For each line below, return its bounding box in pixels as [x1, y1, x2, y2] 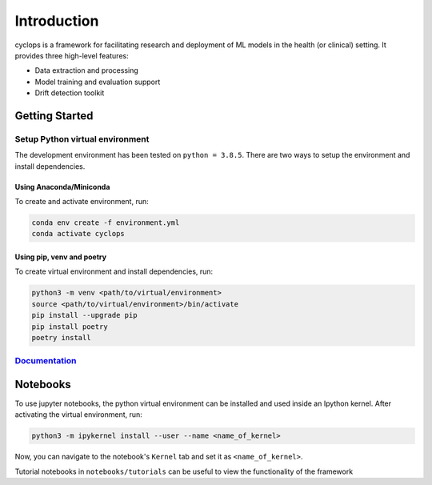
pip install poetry [31, 322, 108, 331]
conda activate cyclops [31, 229, 126, 238]
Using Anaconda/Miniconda [14, 182, 110, 191]
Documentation [14, 355, 77, 367]
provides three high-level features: [14, 50, 129, 60]
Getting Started [14, 109, 94, 122]
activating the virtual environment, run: [14, 410, 143, 419]
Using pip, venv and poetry [14, 252, 107, 262]
